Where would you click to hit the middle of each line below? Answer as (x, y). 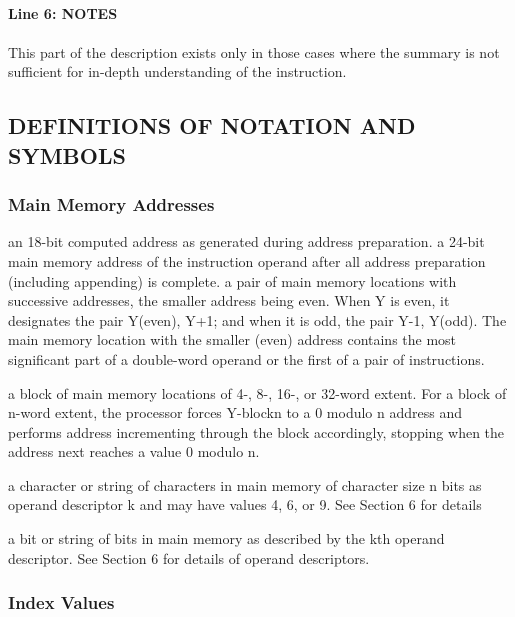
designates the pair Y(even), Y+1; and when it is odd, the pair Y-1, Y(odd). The (257, 319)
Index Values (61, 602)
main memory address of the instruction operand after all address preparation (247, 260)
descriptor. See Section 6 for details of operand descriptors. (189, 557)
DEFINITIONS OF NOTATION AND (212, 125)
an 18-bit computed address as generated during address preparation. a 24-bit (246, 241)
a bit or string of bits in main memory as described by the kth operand (226, 538)
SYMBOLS (67, 154)
